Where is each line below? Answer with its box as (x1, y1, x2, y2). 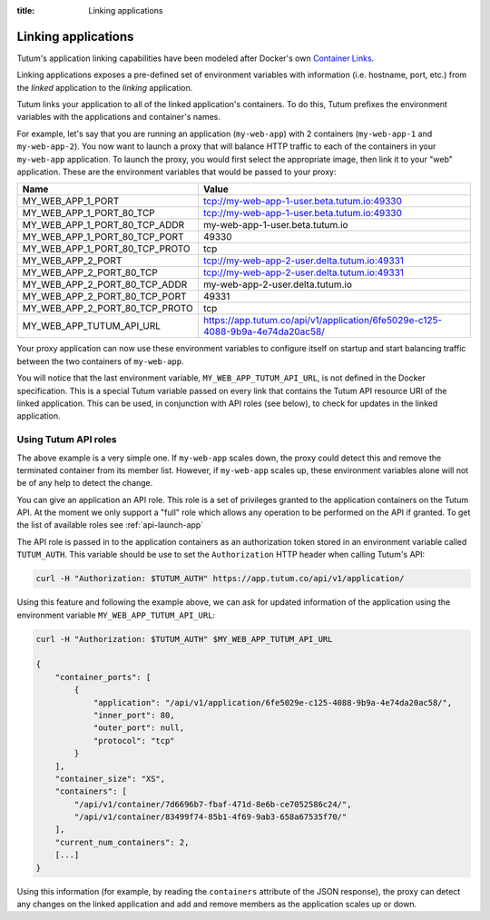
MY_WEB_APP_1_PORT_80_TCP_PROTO (22, 242, 191, 255)
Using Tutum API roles (16, 433, 117, 446)
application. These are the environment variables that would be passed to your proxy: (16, 166, 337, 177)
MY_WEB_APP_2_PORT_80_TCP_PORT (22, 291, 187, 303)
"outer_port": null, (93, 723, 185, 733)
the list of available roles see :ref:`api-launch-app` (16, 519, 204, 530)
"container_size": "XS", (54, 773, 166, 784)
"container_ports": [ (54, 672, 152, 682)
